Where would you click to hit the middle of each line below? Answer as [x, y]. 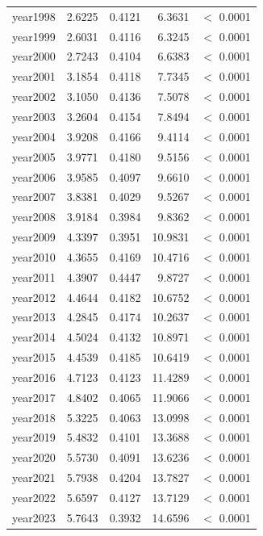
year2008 [34, 217]
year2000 [34, 56]
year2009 [34, 237]
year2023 [34, 517]
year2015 [34, 357]
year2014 [34, 337]
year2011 [34, 276]
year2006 [34, 176]
